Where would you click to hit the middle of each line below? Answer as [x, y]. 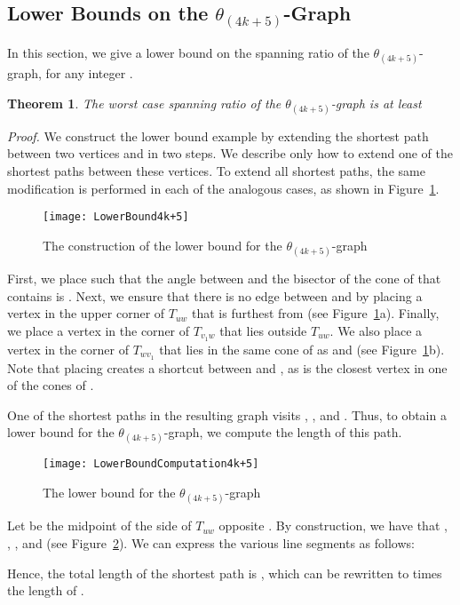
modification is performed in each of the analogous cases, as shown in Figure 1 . [223, 188]
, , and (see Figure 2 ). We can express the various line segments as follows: [211, 542]
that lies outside [263, 330]
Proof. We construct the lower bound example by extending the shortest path [218, 135]
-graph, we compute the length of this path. [283, 432]
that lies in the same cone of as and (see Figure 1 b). [302, 349]
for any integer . [89, 73]
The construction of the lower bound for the [163, 245]
